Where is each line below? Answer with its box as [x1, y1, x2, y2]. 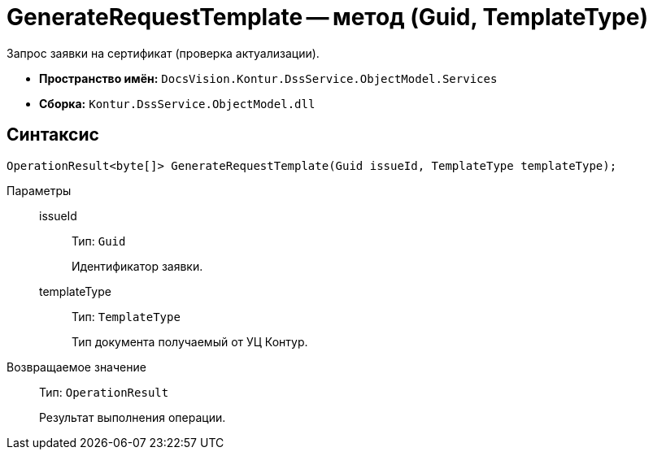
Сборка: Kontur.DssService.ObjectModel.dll [39, 96, 316, 111]
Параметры [7, 183, 72, 198]
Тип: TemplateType [72, 309, 181, 324]
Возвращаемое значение [7, 359, 146, 374]
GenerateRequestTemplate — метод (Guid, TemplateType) [7, 3, 648, 31]
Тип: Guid [72, 233, 126, 248]
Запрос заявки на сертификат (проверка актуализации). [7, 46, 320, 60]
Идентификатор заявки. [72, 258, 203, 273]
